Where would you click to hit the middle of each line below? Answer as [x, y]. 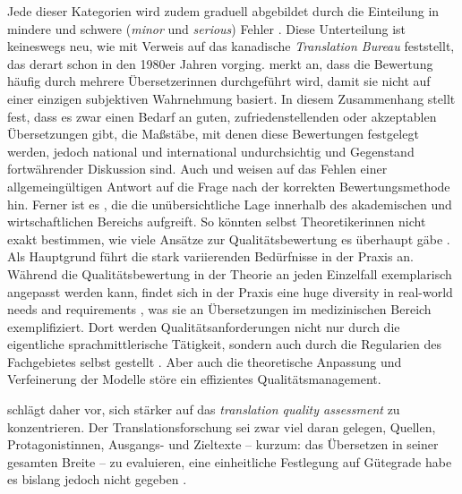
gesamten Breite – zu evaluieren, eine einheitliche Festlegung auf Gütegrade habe [230, 461]
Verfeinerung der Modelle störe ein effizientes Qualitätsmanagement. [194, 379]
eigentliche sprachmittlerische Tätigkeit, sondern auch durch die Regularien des [224, 344]
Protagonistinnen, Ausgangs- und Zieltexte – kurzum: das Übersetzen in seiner [223, 444]
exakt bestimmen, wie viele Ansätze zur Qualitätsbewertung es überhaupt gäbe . [229, 238]
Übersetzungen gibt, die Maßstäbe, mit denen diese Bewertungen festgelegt [213, 134]
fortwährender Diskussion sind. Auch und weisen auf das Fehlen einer [197, 169]
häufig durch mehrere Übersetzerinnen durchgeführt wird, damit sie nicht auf [219, 81]
